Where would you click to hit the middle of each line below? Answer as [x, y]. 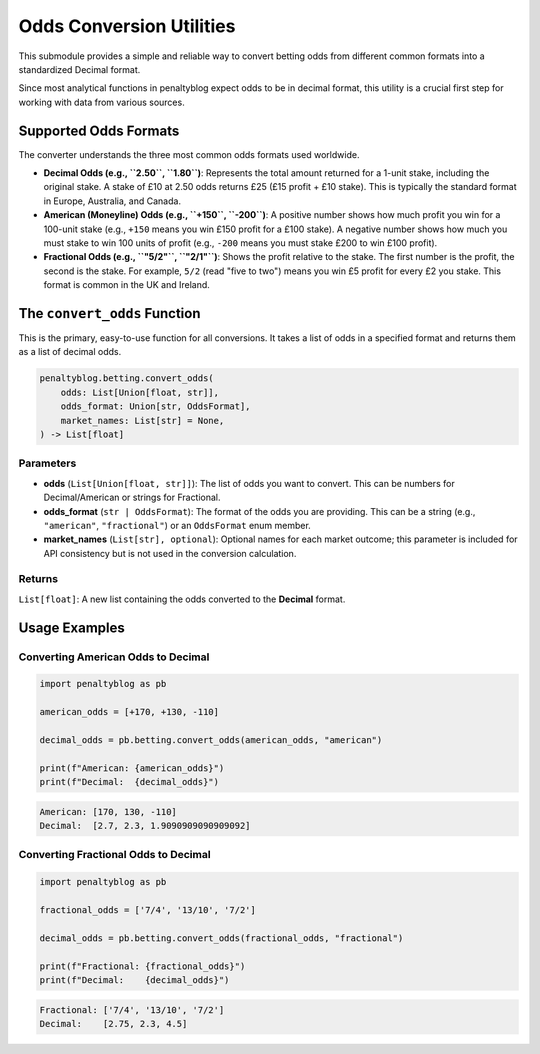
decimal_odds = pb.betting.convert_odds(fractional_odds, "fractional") [221, 938]
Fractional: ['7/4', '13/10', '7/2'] [132, 1009]
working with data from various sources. [101, 102]
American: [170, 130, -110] [108, 811]
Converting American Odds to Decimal [114, 657]
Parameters [47, 463]
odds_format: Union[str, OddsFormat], [155, 406]
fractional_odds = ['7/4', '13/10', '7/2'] [148, 910]
